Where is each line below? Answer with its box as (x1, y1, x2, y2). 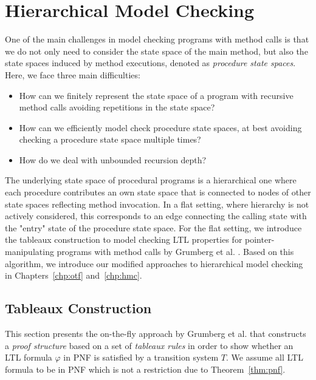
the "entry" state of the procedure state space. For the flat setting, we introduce (5, 221, 302, 234)
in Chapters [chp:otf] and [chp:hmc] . (5, 269, 142, 282)
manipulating (5, 245, 54, 258)
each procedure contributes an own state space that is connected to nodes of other (5, 186, 311, 198)
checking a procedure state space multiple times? (19, 133, 201, 146)
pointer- (245, 233, 275, 246)
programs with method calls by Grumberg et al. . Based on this (57, 245, 294, 258)
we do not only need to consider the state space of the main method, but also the (5, 44, 308, 57)
